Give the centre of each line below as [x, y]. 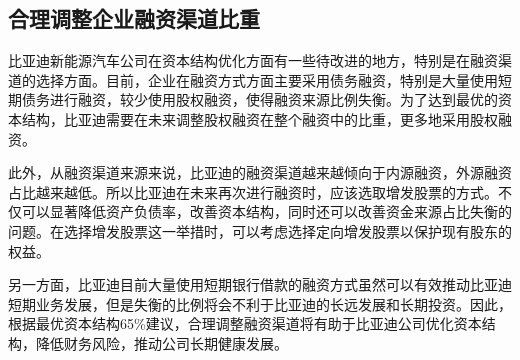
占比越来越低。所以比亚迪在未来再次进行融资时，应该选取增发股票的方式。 [253, 191]
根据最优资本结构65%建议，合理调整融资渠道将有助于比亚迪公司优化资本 [245, 323]
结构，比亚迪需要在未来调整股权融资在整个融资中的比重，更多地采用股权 [259, 118]
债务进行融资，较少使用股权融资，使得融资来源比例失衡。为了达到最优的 [259, 99]
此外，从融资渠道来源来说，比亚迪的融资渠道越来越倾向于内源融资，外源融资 [260, 172]
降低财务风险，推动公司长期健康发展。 [161, 342]
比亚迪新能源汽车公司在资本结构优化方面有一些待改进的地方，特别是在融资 [253, 60]
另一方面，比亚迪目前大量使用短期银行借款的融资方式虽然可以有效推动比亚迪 [260, 284]
